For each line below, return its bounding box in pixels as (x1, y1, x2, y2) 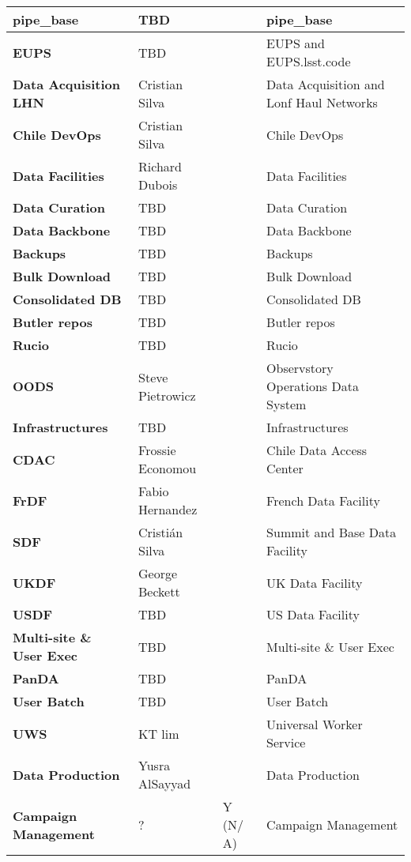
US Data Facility (266, 605, 360, 623)
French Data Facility (266, 491, 380, 510)
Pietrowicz (138, 386, 196, 405)
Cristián (138, 523, 183, 541)
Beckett (138, 582, 180, 600)
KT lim (138, 724, 179, 743)
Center (266, 459, 304, 477)
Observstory (266, 359, 334, 377)
